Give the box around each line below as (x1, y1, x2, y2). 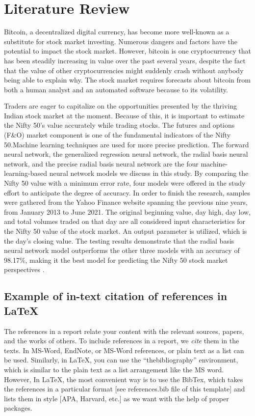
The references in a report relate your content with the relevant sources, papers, (4, 326, 244, 336)
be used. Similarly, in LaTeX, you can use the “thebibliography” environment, (4, 355, 238, 365)
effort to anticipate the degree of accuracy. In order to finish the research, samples (4, 187, 250, 197)
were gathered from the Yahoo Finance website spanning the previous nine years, (4, 197, 248, 207)
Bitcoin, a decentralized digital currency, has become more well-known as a (4, 27, 229, 37)
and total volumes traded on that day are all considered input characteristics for (4, 216, 246, 226)
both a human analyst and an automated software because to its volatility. (4, 84, 228, 94)
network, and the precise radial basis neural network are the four (4, 158, 199, 168)
